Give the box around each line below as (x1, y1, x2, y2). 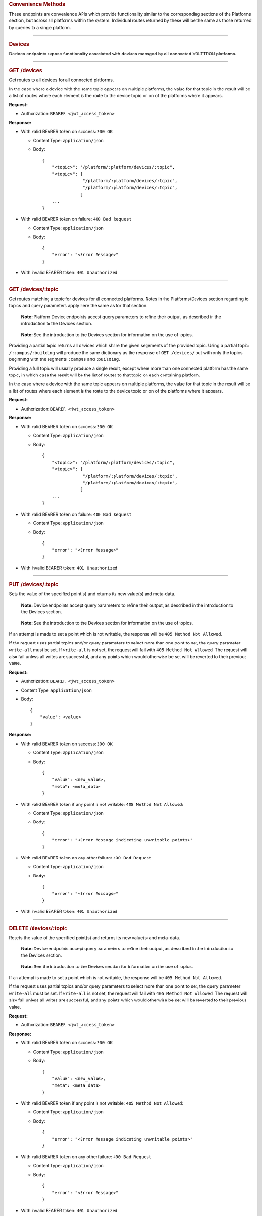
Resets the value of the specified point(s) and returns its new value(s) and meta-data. (9, 934, 180, 941)
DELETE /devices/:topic (9, 925, 67, 931)
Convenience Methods (9, 1, 65, 7)
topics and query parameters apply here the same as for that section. (9, 303, 147, 308)
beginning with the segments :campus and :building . (9, 357, 121, 362)
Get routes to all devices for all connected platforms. (9, 77, 114, 83)
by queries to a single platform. (9, 24, 71, 30)
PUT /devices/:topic (9, 581, 59, 588)
